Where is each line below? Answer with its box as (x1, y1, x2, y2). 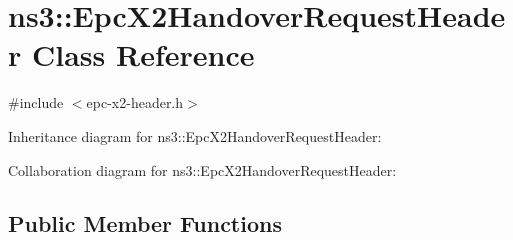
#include (8, 92, 64, 113)
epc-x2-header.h (86, 92, 184, 113)
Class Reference (31, 34, 255, 75)
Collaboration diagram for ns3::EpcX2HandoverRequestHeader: (8, 159, 397, 180)
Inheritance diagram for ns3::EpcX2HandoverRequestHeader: (8, 125, 382, 146)
